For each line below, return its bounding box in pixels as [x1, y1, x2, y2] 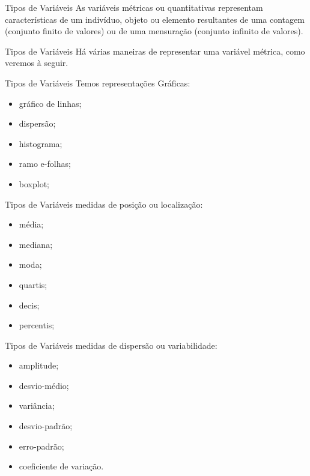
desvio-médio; [19, 379, 69, 391]
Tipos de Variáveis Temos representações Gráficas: [5, 76, 190, 89]
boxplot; [19, 177, 49, 190]
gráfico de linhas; [19, 97, 82, 109]
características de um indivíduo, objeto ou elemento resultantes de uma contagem [5, 13, 305, 25]
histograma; [19, 137, 62, 149]
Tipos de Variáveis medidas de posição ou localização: [5, 197, 203, 210]
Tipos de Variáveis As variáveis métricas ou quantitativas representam [5, 1, 263, 13]
